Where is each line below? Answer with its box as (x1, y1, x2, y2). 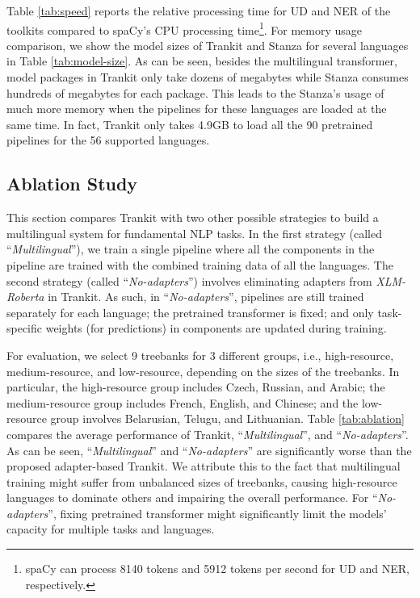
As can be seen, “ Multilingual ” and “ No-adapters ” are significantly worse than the (6, 441, 412, 458)
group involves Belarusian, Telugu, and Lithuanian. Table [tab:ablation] (50, 410, 405, 427)
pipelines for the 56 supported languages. (6, 132, 210, 148)
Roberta (6, 288, 44, 305)
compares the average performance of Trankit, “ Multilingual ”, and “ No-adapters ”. (6, 425, 409, 442)
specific (6, 320, 43, 337)
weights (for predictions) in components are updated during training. (45, 320, 387, 337)
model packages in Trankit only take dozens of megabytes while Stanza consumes (6, 69, 409, 86)
